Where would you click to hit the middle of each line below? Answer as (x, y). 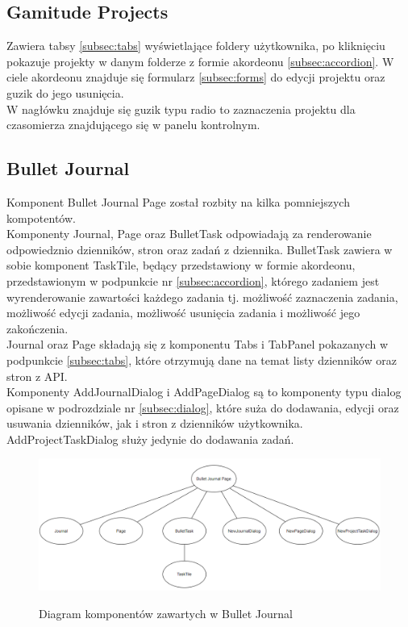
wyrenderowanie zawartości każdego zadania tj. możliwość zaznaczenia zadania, (202, 297)
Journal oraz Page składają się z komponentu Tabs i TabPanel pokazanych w (198, 344)
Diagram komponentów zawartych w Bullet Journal (166, 614)
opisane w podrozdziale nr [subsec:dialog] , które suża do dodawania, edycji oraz (203, 407)
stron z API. (37, 376)
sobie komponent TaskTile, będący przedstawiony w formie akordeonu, (181, 265)
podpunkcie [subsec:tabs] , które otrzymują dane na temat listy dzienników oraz (202, 359)
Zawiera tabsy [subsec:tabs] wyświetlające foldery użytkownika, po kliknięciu (196, 46)
